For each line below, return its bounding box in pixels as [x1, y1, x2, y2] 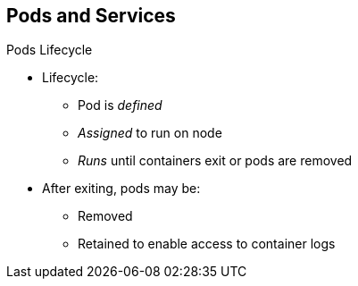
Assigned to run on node [78, 125, 222, 141]
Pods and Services [6, 4, 176, 27]
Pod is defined [78, 97, 162, 114]
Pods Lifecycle [6, 42, 93, 58]
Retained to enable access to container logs [78, 236, 336, 252]
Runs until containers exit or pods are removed [78, 153, 353, 169]
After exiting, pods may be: [42, 181, 201, 197]
